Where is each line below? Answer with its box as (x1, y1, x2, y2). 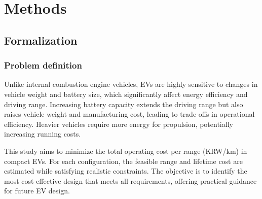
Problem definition (4, 59, 82, 72)
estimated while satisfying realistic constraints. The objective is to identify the (4, 165, 247, 176)
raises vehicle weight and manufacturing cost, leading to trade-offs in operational (4, 109, 255, 119)
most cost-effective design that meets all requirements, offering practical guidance (4, 175, 257, 186)
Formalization (4, 32, 78, 48)
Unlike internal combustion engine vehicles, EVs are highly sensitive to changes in (4, 79, 258, 89)
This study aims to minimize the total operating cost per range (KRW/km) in (4, 145, 247, 156)
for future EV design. (4, 185, 70, 196)
